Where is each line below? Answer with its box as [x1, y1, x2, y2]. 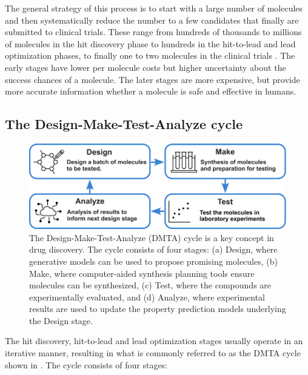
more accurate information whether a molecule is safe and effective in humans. [5, 85, 296, 98]
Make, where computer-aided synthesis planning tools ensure [29, 267, 255, 279]
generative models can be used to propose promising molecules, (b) [29, 254, 278, 267]
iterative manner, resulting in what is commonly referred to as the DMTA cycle [5, 347, 301, 359]
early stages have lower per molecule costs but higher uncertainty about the [5, 61, 286, 73]
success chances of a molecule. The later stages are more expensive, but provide [5, 73, 300, 85]
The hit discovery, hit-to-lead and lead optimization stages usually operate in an [5, 334, 303, 347]
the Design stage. [29, 314, 93, 327]
